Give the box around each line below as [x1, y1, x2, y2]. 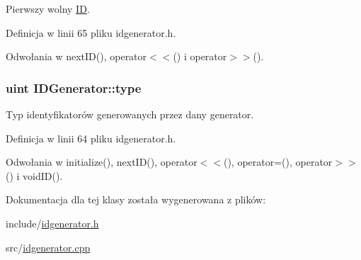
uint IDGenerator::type [6, 79, 142, 96]
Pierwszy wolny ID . [6, 1, 90, 16]
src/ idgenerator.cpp [6, 239, 91, 254]
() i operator [173, 49, 227, 64]
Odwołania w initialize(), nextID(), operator [6, 154, 197, 169]
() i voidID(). [6, 168, 63, 183]
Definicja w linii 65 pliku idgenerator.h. [6, 25, 176, 40]
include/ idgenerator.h [6, 215, 99, 230]
